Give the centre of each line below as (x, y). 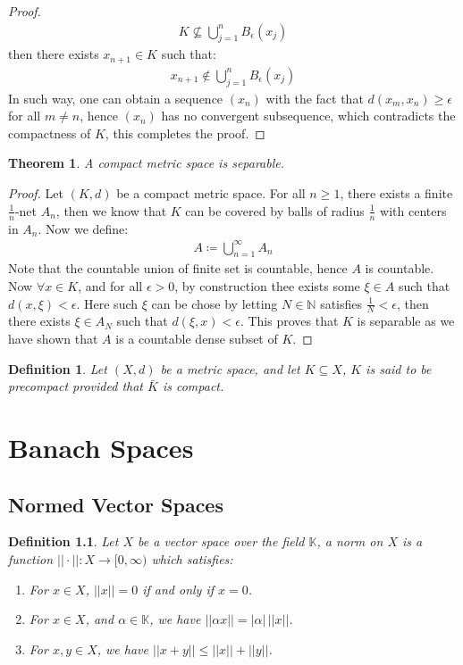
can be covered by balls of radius (275, 210)
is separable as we (406, 321)
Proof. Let (36, 193)
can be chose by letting (215, 303)
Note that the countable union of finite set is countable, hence (178, 268)
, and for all (110, 286)
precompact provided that (76, 386)
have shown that (53, 339)
